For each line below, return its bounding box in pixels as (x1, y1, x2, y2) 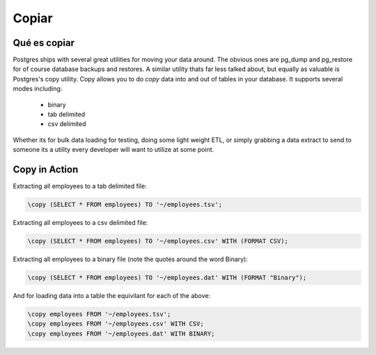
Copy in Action (13, 164, 79, 175)
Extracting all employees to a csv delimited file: (13, 219, 148, 227)
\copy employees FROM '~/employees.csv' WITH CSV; (27, 320, 205, 328)
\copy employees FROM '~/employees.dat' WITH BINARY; (27, 329, 215, 338)
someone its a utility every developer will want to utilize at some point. (13, 145, 214, 154)
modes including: (13, 84, 63, 93)
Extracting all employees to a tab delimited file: (13, 182, 148, 191)
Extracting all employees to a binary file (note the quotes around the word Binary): (13, 255, 249, 264)
